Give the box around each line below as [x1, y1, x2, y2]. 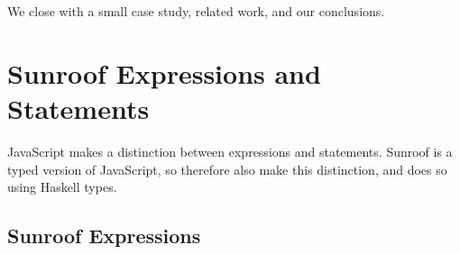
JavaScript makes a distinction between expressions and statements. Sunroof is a [7, 141, 453, 160]
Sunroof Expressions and [7, 54, 321, 91]
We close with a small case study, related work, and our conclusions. [7, 2, 385, 20]
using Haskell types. [7, 177, 117, 196]
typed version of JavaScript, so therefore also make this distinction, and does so [7, 159, 447, 178]
